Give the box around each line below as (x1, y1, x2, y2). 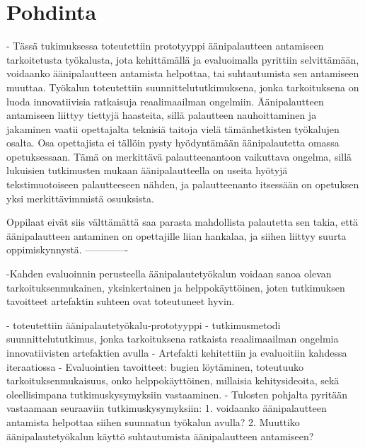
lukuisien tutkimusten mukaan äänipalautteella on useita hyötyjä (6, 163, 288, 178)
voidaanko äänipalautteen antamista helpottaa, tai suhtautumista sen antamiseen (6, 66, 359, 81)
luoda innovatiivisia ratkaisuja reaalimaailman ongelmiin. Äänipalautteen (6, 93, 324, 108)
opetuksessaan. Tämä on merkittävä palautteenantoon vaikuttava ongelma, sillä (6, 149, 352, 163)
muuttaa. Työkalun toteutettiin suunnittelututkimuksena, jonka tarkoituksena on (6, 79, 359, 94)
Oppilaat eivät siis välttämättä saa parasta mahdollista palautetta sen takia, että (6, 214, 359, 229)
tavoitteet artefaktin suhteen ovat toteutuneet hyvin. (6, 294, 235, 309)
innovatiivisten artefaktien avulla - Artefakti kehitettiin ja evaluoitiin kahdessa (6, 345, 347, 360)
